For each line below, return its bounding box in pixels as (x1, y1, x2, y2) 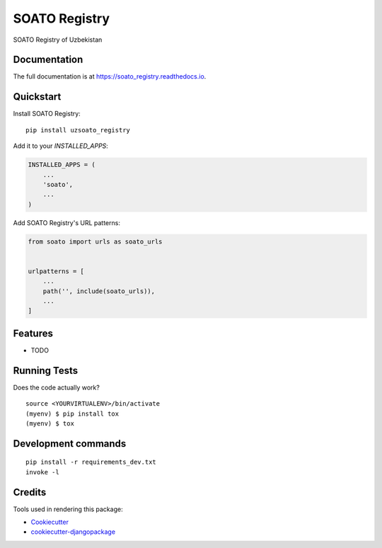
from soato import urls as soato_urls (28, 237, 163, 246)
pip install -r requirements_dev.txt (25, 458, 157, 467)
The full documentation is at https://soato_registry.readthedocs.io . (13, 72, 207, 81)
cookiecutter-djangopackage (30, 527, 116, 536)
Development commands (13, 438, 127, 450)
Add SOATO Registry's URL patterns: (13, 218, 120, 227)
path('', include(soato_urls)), (42, 287, 156, 295)
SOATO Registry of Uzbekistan (13, 35, 103, 44)
